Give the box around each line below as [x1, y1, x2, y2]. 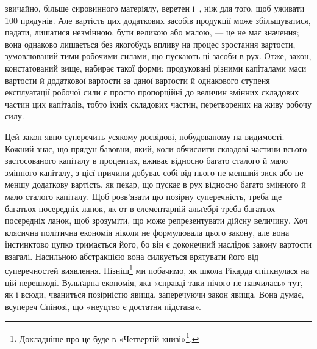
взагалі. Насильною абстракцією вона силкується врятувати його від [5, 249, 258, 262]
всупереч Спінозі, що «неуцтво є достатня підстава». [5, 299, 201, 312]
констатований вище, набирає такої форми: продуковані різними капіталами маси [5, 61, 307, 74]
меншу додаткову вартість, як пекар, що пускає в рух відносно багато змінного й [5, 178, 306, 191]
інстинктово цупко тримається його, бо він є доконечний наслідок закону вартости [5, 238, 312, 251]
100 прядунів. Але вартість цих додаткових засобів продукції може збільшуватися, [5, 13, 311, 26]
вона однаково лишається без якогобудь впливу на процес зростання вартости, [5, 37, 296, 50]
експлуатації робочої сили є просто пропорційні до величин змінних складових [5, 86, 299, 98]
